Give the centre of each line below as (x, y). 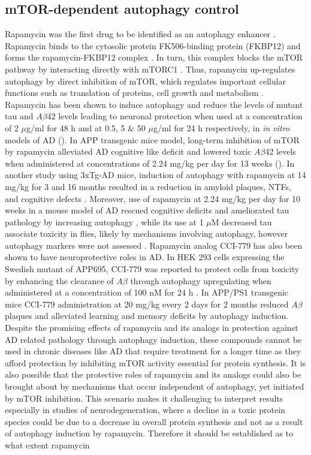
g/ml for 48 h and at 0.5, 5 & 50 (86, 127)
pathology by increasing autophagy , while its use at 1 (104, 222)
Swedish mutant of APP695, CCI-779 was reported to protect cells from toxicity (152, 269)
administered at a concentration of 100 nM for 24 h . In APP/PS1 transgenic (147, 292)
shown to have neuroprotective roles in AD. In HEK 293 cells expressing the (145, 257)
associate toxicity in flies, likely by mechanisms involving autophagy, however (147, 233)
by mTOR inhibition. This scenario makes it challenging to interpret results (144, 398)
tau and (19, 116)
